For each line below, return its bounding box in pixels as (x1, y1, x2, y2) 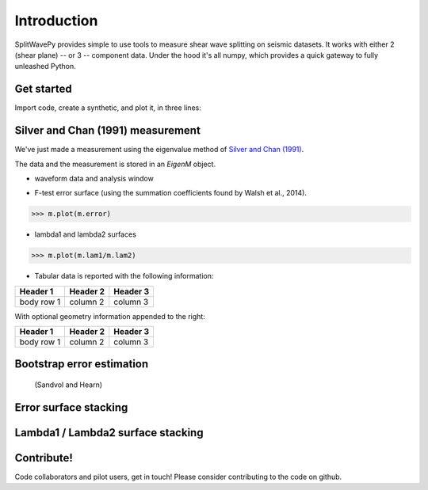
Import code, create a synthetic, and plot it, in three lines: (14, 103, 201, 112)
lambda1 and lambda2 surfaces (34, 230, 136, 239)
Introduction (14, 12, 98, 29)
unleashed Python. (14, 62, 77, 71)
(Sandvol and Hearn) (34, 380, 103, 389)
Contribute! (14, 451, 73, 465)
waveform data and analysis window (34, 173, 154, 183)
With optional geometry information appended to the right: (14, 311, 205, 321)
